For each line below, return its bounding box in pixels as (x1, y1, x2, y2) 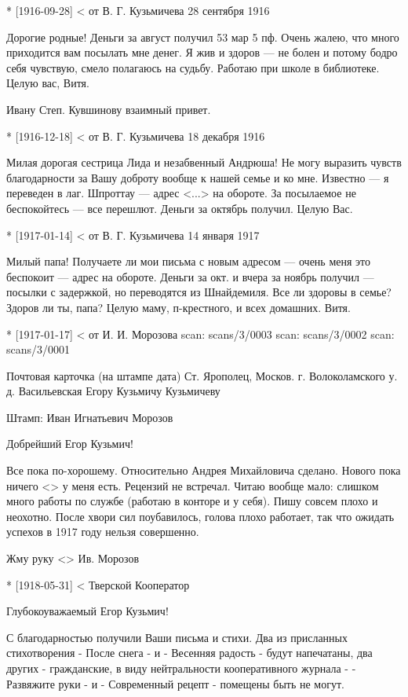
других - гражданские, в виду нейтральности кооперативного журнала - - (6, 660, 356, 676)
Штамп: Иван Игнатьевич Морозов (6, 409, 173, 425)
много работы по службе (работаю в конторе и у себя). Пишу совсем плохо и (6, 493, 378, 509)
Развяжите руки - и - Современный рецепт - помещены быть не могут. (6, 675, 344, 691)
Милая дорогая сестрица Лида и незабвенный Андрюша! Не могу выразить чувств (6, 154, 402, 171)
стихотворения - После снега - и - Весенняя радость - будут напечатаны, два (6, 644, 373, 661)
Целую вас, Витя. (6, 75, 89, 91)
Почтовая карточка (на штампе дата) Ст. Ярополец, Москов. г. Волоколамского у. (6, 367, 398, 383)
